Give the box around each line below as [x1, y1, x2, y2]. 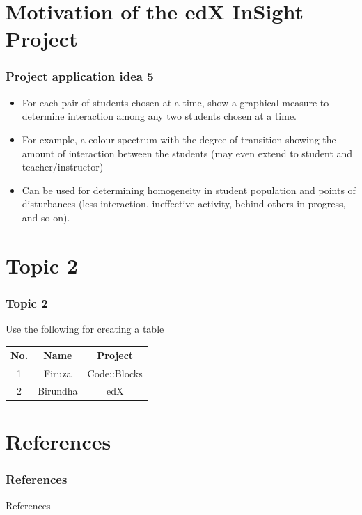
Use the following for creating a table [6, 322, 164, 336]
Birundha [38, 383, 78, 397]
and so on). [22, 209, 70, 224]
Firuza [44, 366, 72, 381]
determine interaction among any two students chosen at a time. [22, 109, 297, 123]
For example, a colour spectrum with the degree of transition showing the [22, 132, 336, 146]
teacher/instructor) [22, 159, 104, 174]
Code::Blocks [87, 366, 143, 381]
